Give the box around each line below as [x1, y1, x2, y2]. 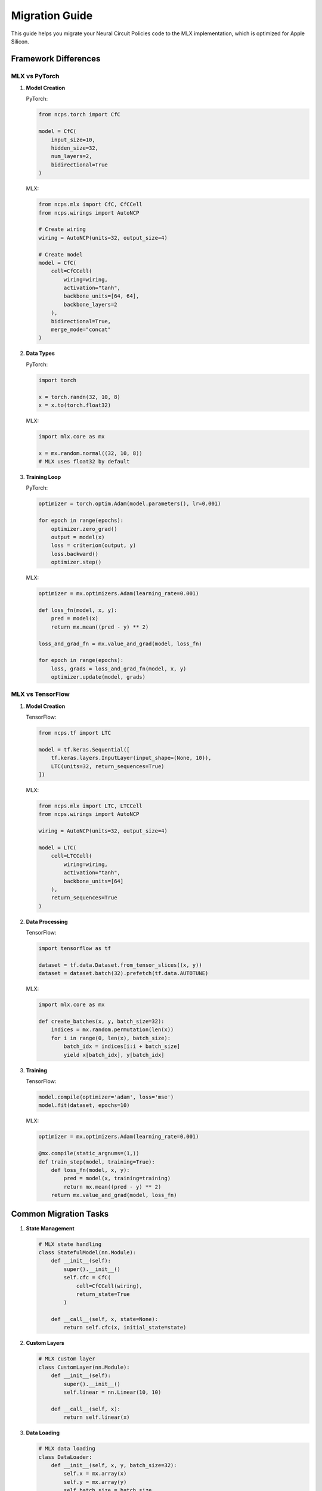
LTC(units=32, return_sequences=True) [51, 763, 165, 769]
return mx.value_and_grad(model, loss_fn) [51, 1192, 177, 1199]
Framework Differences [11, 54, 101, 64]
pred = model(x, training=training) [63, 1175, 171, 1182]
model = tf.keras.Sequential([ [38, 746, 131, 753]
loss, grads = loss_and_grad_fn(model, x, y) [51, 665, 187, 672]
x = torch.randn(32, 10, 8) [38, 394, 120, 400]
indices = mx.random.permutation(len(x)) [51, 1026, 174, 1033]
